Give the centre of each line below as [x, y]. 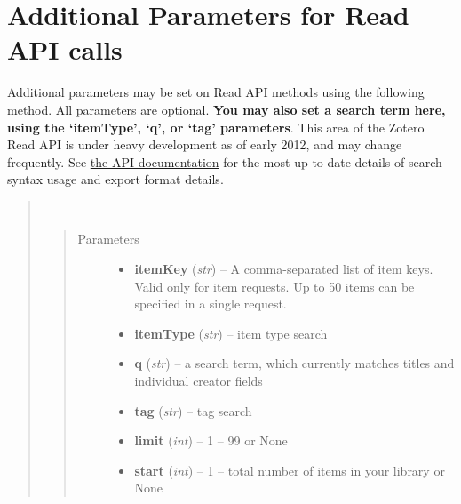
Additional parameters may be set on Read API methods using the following [216, 92]
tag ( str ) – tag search [193, 410]
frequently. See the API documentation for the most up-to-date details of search [225, 161]
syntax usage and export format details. [115, 179]
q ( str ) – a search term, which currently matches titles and [294, 363]
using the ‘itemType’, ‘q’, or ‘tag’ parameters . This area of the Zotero [216, 127]
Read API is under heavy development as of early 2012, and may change [205, 144]
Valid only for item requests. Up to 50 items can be [274, 286]
